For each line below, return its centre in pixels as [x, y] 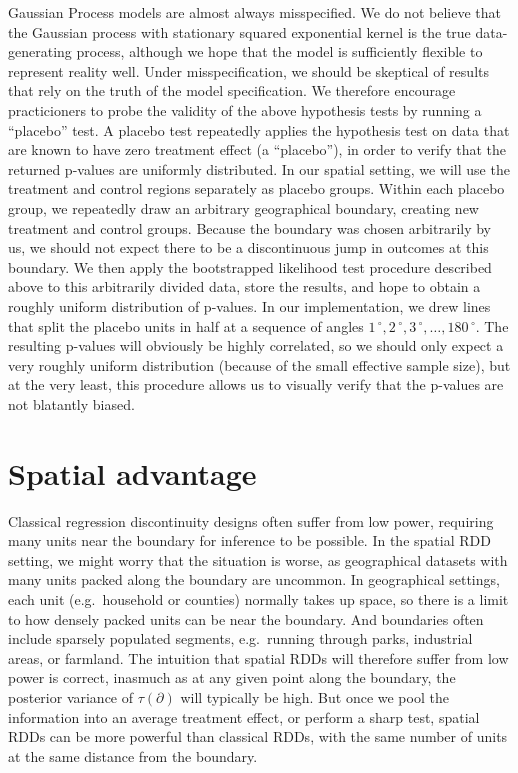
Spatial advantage [132, 472]
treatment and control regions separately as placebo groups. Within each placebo [256, 188]
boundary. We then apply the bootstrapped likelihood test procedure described [250, 266]
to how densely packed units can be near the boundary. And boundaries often [246, 618]
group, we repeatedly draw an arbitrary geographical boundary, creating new [243, 207]
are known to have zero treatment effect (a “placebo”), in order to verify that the [257, 149]
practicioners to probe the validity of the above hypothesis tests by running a [245, 109]
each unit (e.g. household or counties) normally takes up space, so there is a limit [258, 598]
